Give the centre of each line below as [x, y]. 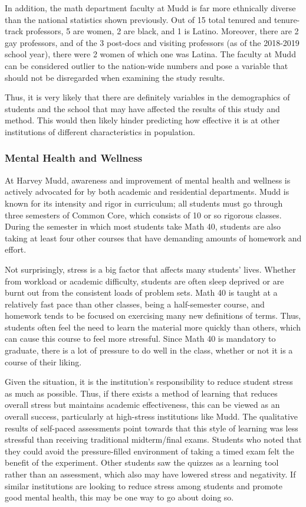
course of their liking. [43, 362]
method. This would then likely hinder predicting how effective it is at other [142, 120]
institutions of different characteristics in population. [100, 131]
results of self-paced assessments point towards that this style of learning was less [152, 428]
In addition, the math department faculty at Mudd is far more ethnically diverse [150, 8]
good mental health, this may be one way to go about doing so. [119, 497]
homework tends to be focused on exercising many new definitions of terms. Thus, [153, 315]
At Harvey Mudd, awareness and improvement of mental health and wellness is [148, 180]
